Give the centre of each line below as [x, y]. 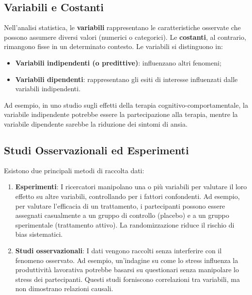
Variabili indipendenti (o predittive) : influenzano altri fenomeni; [118, 62]
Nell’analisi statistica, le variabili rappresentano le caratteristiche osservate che [122, 27]
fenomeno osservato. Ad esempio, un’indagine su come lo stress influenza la [127, 260]
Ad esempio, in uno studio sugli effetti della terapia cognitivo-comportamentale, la [126, 105]
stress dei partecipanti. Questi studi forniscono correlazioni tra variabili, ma [127, 279]
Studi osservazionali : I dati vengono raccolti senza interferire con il [118, 250]
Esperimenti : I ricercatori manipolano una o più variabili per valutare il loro [131, 187]
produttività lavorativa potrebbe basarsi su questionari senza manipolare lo [127, 270]
